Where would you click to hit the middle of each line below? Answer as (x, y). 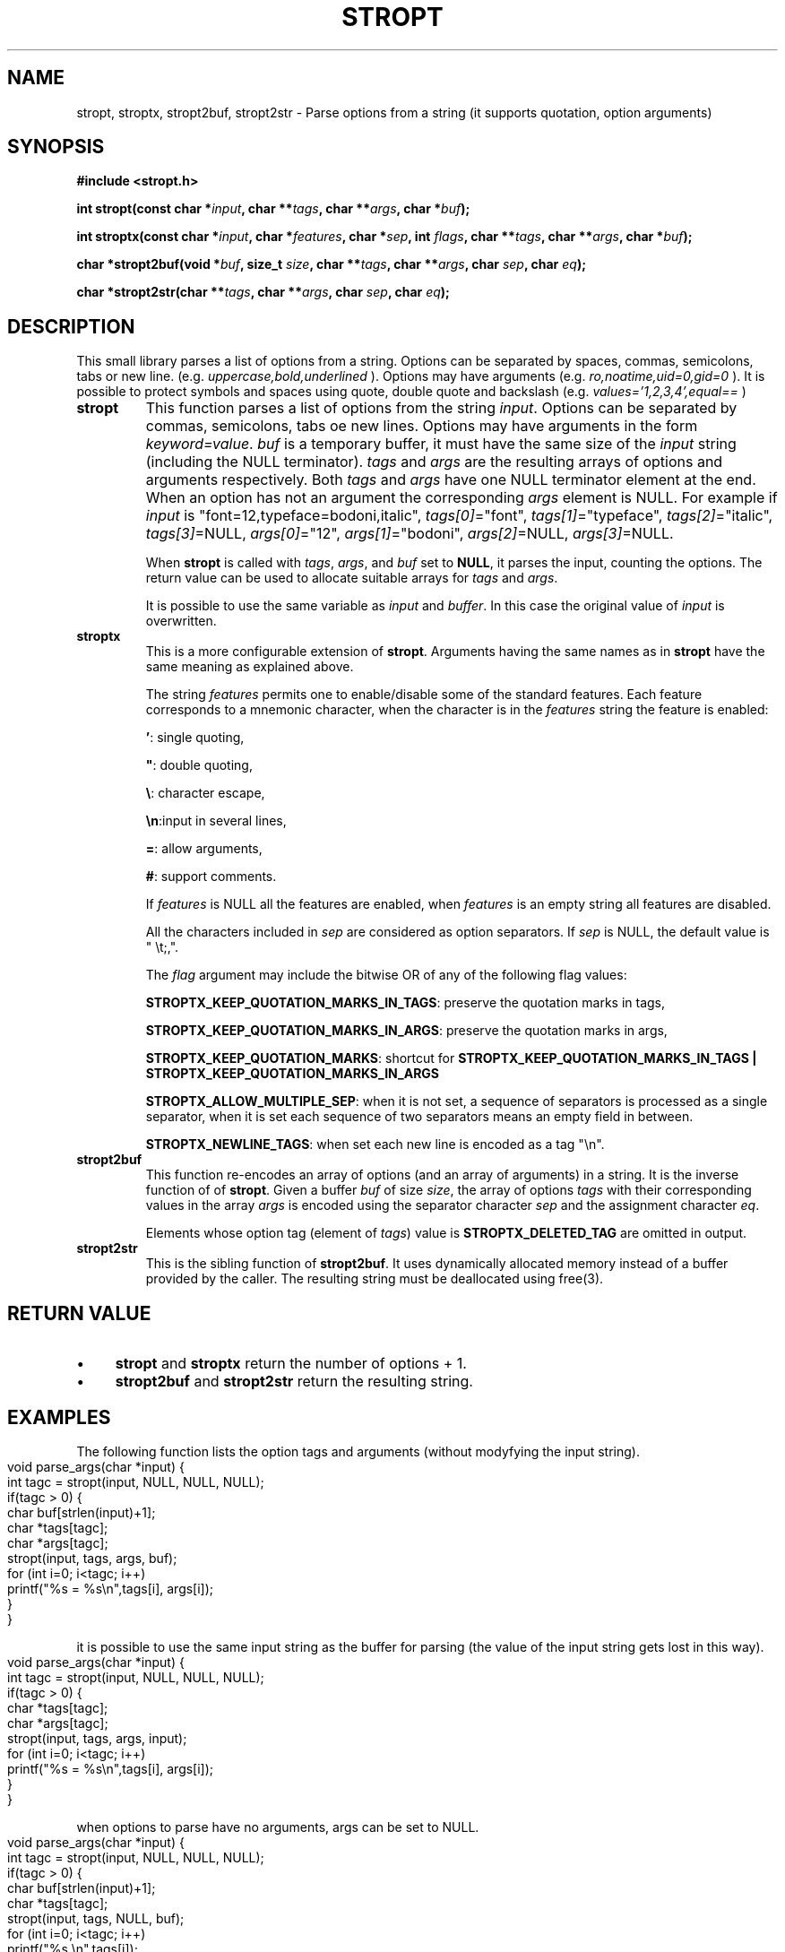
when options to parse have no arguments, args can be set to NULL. (278, 1827)
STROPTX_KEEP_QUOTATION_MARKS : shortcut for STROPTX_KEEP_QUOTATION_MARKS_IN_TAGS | (451, 1058)
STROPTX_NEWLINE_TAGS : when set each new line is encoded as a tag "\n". (375, 1144)
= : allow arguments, (204, 849)
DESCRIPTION (71, 326)
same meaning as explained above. (250, 667)
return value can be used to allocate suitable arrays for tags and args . (352, 578)
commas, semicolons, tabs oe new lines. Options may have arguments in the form (422, 426)
